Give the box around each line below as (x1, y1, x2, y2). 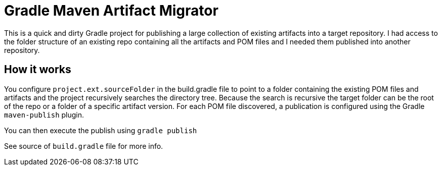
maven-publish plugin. (4, 110, 84, 119)
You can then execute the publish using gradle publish (4, 126, 197, 135)
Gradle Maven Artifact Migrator (4, 2, 218, 19)
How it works (4, 63, 71, 76)
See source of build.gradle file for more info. (4, 141, 163, 150)
